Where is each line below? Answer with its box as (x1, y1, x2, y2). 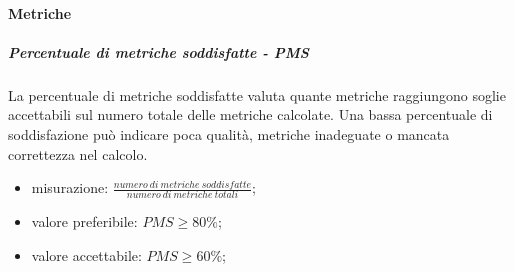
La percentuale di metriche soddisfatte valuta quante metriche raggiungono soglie (8, 84, 506, 105)
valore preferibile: (31, 211, 138, 232)
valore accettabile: (31, 245, 142, 266)
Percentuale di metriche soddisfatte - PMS (8, 41, 309, 62)
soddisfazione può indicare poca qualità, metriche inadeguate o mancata (8, 123, 450, 144)
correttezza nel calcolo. (8, 143, 148, 164)
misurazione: (31, 177, 109, 198)
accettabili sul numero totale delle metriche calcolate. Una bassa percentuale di (8, 104, 493, 125)
